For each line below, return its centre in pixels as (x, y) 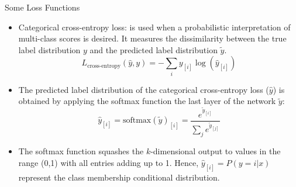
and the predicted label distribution (154, 49)
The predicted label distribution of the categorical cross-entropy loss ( (144, 89)
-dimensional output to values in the (216, 151)
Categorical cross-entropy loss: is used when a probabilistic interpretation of (154, 27)
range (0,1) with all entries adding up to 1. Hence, (109, 162)
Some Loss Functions (42, 7)
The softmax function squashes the (81, 151)
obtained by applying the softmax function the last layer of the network (147, 101)
